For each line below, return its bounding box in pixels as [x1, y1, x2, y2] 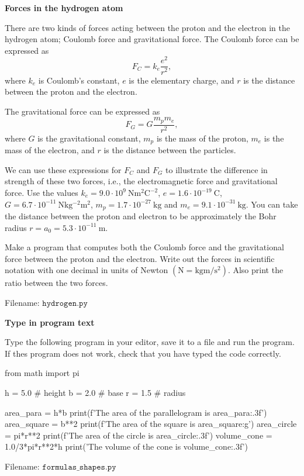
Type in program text [5, 316, 95, 328]
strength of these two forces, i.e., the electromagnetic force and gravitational [5, 175, 278, 187]
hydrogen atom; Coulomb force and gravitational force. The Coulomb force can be [5, 33, 299, 45]
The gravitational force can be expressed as [5, 105, 160, 117]
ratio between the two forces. [5, 277, 108, 289]
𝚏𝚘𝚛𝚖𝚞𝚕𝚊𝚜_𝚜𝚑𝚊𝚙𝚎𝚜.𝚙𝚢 [42, 463, 116, 471]
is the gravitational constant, [37, 132, 141, 144]
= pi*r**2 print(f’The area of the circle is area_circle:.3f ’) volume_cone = [5, 429, 272, 441]
